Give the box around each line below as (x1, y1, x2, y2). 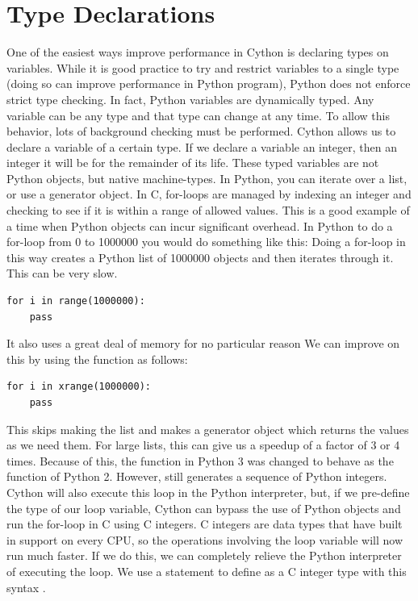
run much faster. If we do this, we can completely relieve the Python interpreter (6, 547, 402, 564)
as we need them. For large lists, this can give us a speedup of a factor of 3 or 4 (6, 436, 400, 453)
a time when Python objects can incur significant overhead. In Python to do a (6, 217, 393, 234)
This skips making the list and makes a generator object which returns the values (6, 420, 409, 437)
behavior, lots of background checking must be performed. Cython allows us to (6, 123, 396, 140)
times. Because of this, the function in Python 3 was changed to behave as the (6, 452, 394, 469)
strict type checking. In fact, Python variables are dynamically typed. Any (6, 90, 374, 107)
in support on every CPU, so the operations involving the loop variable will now (6, 531, 403, 548)
